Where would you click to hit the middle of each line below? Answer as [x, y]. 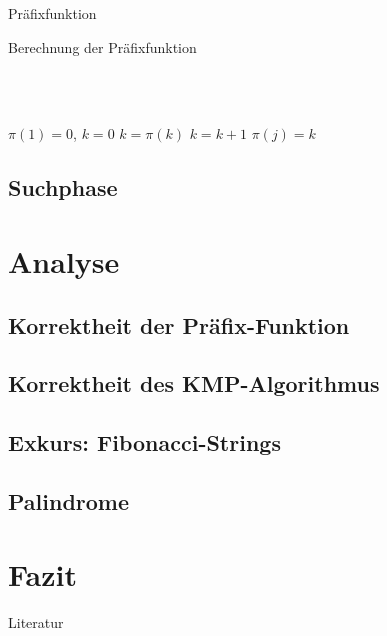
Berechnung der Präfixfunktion [102, 46]
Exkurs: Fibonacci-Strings [144, 442]
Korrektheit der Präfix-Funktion [179, 324]
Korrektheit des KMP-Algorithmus [194, 383]
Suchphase [63, 187]
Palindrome [69, 500]
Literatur [36, 622]
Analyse [64, 260]
